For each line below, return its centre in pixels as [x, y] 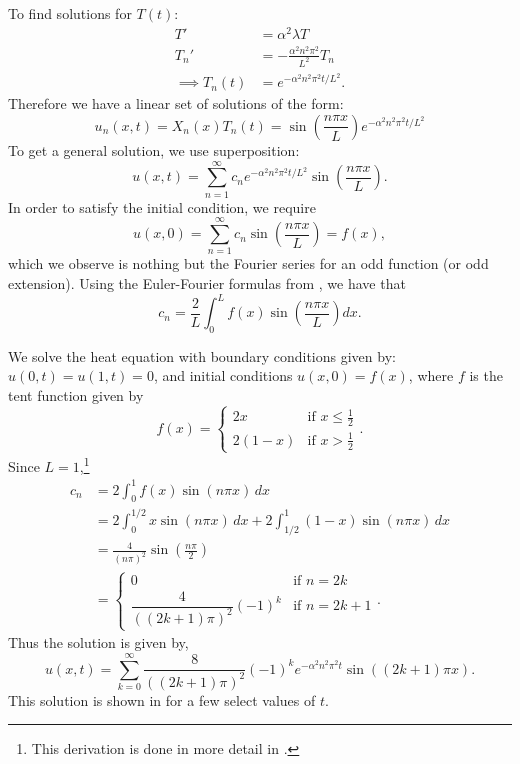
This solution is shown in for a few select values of [162, 699]
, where [431, 375]
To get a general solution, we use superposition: [154, 149]
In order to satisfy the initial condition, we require [162, 206]
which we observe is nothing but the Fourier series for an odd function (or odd [248, 263]
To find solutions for [70, 13]
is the [486, 375]
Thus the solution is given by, [98, 642]
